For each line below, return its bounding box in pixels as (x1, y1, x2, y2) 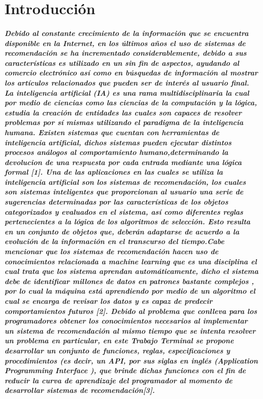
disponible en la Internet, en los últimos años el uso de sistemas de (5, 37, 246, 48)
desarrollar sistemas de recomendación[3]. (5, 385, 155, 395)
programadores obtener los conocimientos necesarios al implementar (5, 315, 248, 326)
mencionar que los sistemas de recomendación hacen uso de (5, 246, 218, 257)
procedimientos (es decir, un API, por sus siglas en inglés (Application (5, 355, 258, 366)
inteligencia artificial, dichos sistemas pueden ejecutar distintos (5, 137, 232, 147)
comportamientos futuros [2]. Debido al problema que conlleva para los (5, 305, 257, 316)
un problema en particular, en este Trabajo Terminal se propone (5, 335, 234, 346)
